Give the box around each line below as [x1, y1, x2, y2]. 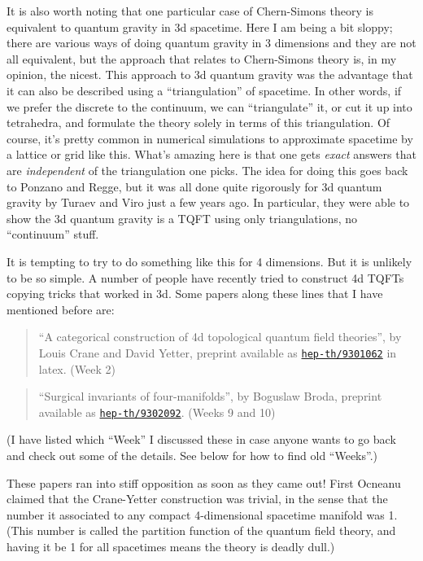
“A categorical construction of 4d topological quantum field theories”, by [38, 328, 402, 345]
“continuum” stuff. [7, 226, 99, 243]
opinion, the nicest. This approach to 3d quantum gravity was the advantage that [7, 66, 413, 83]
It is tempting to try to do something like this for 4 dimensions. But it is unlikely [7, 252, 412, 270]
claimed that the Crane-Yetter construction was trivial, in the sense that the [7, 490, 388, 507]
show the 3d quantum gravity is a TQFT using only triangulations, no [7, 209, 358, 226]
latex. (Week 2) [38, 360, 116, 377]
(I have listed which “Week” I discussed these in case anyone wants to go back [7, 431, 396, 448]
